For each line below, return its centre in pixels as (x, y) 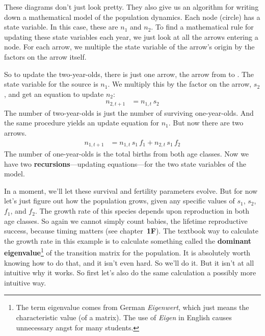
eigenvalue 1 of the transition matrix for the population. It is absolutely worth (127, 252)
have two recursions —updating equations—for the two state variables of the (125, 163)
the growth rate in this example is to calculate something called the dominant (128, 240)
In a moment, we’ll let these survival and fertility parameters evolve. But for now (131, 190)
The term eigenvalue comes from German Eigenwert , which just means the (132, 307)
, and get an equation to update (54, 94)
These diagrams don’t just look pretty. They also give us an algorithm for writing (131, 7)
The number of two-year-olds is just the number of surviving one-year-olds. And (129, 112)
